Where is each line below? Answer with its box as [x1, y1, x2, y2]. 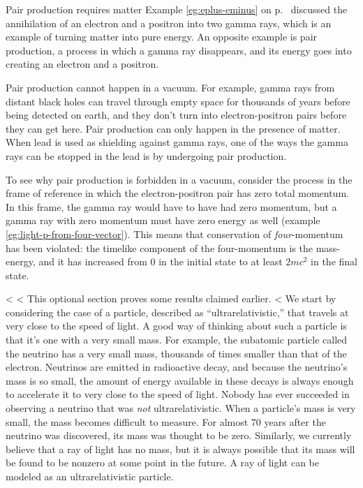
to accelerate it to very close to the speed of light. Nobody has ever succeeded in [6, 387, 350, 401]
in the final [311, 254, 357, 269]
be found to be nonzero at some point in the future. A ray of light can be [6, 455, 319, 470]
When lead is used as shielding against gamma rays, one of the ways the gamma [6, 135, 348, 149]
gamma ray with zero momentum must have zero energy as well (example [6, 213, 320, 228]
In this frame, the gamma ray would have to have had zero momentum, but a [6, 199, 337, 214]
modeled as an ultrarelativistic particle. [6, 469, 174, 483]
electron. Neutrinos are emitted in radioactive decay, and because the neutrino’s [6, 360, 348, 374]
